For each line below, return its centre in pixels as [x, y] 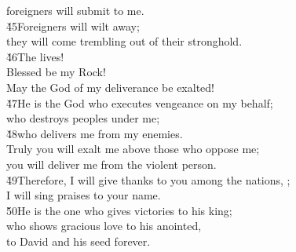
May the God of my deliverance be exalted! [110, 87]
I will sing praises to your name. [84, 195]
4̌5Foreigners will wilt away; [73, 26]
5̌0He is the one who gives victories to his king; [119, 210]
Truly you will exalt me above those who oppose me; [133, 149]
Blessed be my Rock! [56, 72]
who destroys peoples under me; [83, 118]
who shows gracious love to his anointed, [104, 226]
